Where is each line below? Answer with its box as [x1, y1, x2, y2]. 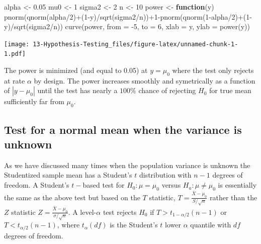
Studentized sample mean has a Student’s [4, 170, 132, 180]
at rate [4, 75, 25, 86]
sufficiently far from [4, 96, 64, 107]
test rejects [103, 206, 137, 217]
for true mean [209, 85, 251, 96]
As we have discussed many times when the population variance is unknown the [4, 159, 250, 170]
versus [161, 180, 181, 190]
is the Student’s [110, 219, 158, 230]
